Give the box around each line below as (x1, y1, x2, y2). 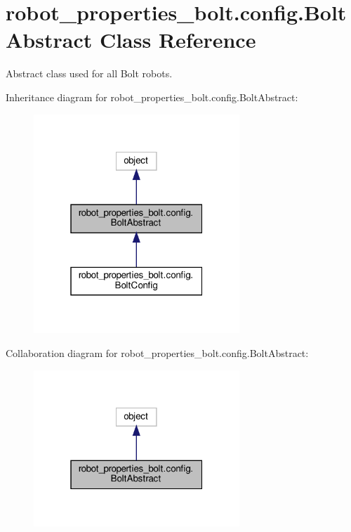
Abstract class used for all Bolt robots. (6, 66, 173, 81)
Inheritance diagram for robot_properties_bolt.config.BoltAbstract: (6, 89, 298, 104)
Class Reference (99, 25, 256, 54)
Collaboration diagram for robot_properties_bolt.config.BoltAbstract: (6, 345, 309, 360)
